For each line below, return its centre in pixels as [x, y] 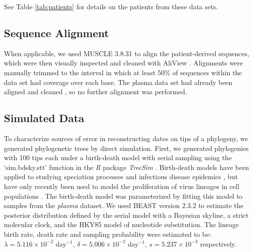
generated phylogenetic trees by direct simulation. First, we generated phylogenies [126, 148]
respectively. [218, 243]
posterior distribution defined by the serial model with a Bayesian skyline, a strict [126, 215]
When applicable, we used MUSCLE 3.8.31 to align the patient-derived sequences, [127, 53]
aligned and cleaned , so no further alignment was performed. [96, 92]
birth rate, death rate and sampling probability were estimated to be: [108, 234]
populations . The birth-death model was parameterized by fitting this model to [123, 196]
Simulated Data [44, 118]
